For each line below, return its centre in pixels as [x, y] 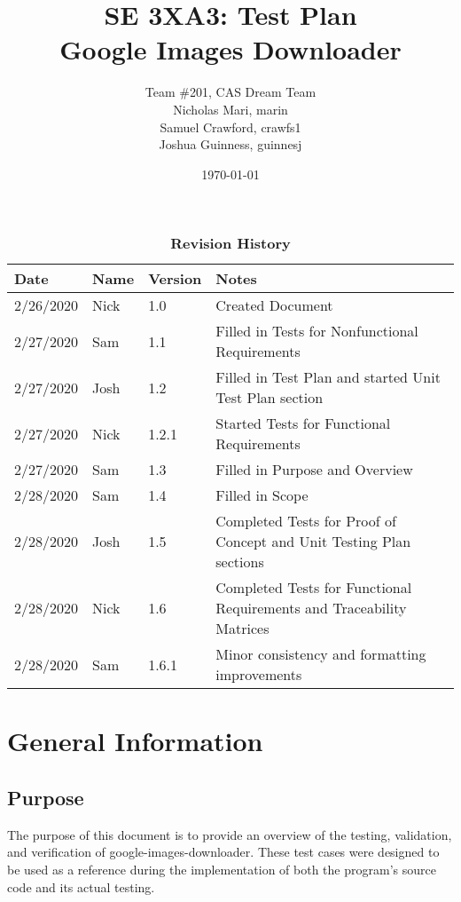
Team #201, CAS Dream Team [230, 92]
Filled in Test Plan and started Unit [328, 377]
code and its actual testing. [81, 886]
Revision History [230, 243]
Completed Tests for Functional [314, 588]
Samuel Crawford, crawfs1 [230, 127]
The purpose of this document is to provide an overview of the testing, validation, [230, 834]
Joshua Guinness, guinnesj [230, 144]
